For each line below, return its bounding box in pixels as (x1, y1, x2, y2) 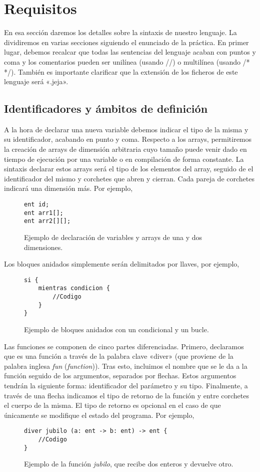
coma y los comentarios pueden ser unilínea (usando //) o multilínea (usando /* (4, 56, 250, 67)
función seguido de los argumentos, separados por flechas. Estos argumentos (4, 370, 236, 381)
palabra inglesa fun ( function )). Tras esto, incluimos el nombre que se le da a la (4, 360, 247, 371)
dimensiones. (24, 242, 63, 252)
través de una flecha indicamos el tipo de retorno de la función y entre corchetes (4, 390, 249, 400)
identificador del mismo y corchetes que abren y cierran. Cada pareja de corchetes (4, 173, 254, 183)
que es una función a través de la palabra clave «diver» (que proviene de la (4, 351, 233, 361)
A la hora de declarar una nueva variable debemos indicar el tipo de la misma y (4, 124, 248, 134)
